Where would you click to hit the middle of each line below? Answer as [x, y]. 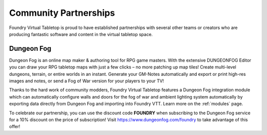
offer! [15, 127]
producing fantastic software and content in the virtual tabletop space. [81, 34]
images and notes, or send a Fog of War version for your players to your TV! [87, 81]
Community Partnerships [62, 13]
